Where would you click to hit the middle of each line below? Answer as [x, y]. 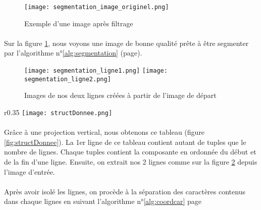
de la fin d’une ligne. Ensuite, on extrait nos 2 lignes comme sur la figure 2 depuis [131, 161]
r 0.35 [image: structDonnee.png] [58, 112]
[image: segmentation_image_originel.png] [97, 7]
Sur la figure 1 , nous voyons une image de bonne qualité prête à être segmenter [126, 43]
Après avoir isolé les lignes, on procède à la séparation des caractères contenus [125, 191]
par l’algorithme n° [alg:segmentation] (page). [73, 53]
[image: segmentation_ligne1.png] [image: [96, 71]
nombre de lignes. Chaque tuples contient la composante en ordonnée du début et [130, 152]
